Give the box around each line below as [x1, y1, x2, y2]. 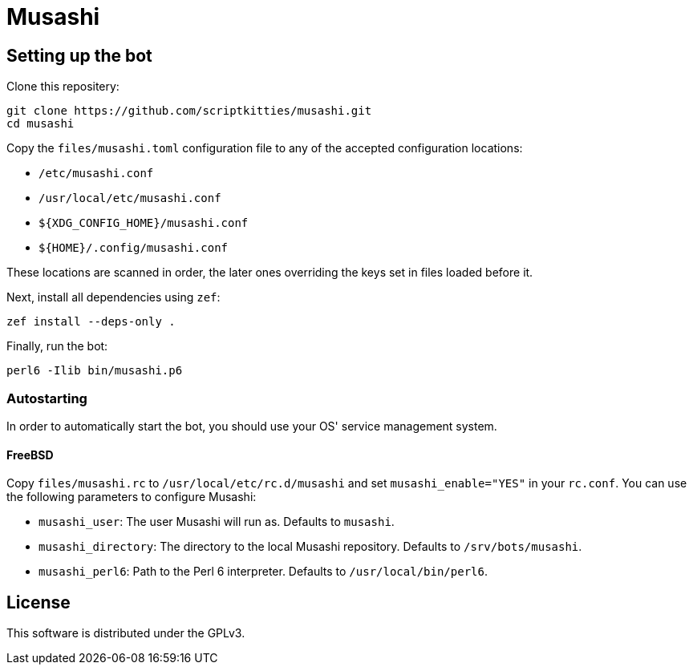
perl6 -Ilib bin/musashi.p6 [6, 364, 183, 378]
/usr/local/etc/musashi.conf [38, 192, 221, 205]
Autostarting [6, 390, 87, 406]
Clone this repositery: [6, 79, 120, 94]
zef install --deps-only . [6, 315, 176, 329]
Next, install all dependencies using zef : [6, 290, 221, 305]
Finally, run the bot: [6, 339, 108, 354]
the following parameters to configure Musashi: [6, 490, 257, 504]
